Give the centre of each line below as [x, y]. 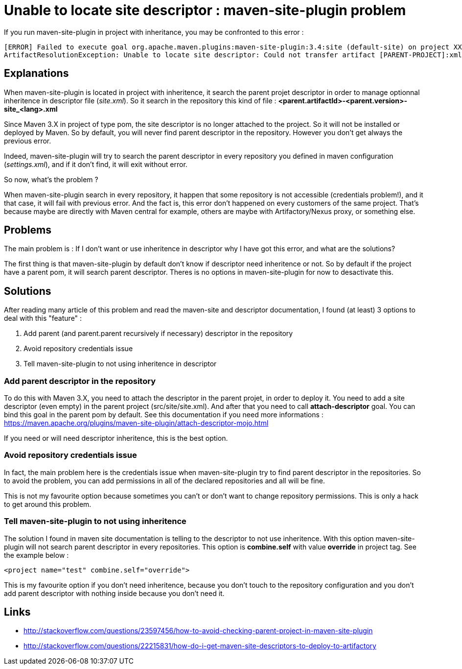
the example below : [36, 555]
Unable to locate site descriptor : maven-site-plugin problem [205, 10]
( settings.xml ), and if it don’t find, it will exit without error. [96, 164]
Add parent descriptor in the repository [80, 381]
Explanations [36, 73]
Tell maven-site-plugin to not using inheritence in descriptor [120, 364]
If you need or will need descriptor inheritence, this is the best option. [116, 438]
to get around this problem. [48, 504]
